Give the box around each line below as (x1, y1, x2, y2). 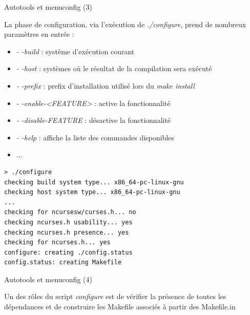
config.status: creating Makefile (4, 259, 122, 266)
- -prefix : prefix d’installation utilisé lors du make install (16, 80, 195, 91)
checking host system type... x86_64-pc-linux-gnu (4, 188, 180, 196)
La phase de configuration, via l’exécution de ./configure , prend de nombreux (4, 18, 246, 29)
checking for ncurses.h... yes (4, 239, 111, 246)
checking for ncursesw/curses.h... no (4, 208, 136, 216)
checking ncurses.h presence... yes (4, 228, 129, 236)
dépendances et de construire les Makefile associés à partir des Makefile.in (4, 301, 236, 312)
